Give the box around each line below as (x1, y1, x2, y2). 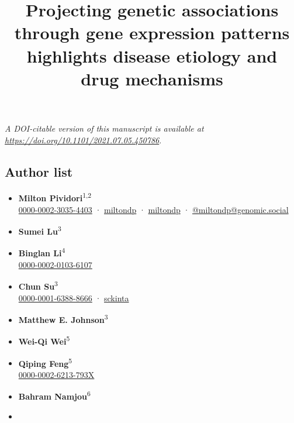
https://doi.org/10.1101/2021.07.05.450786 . (5, 133, 162, 146)
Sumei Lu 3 (18, 223, 61, 237)
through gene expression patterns (14, 20, 290, 44)
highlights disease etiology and (26, 43, 278, 67)
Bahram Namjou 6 (18, 388, 91, 403)
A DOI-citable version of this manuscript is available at (5, 122, 204, 134)
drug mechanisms (81, 66, 223, 90)
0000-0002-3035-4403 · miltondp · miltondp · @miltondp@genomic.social (18, 203, 289, 215)
